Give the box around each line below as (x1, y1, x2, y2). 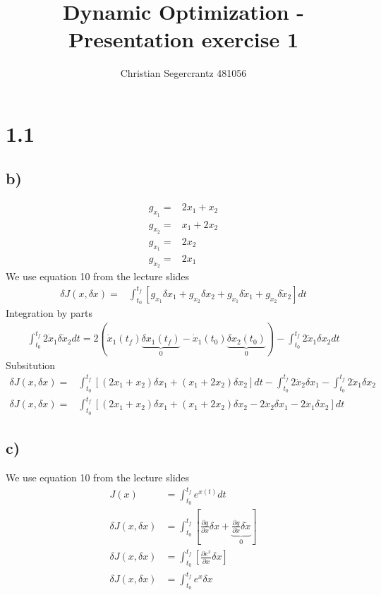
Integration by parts (6, 306, 93, 320)
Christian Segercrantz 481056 (120, 66, 247, 80)
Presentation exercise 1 (68, 25, 299, 54)
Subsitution (6, 357, 56, 372)
